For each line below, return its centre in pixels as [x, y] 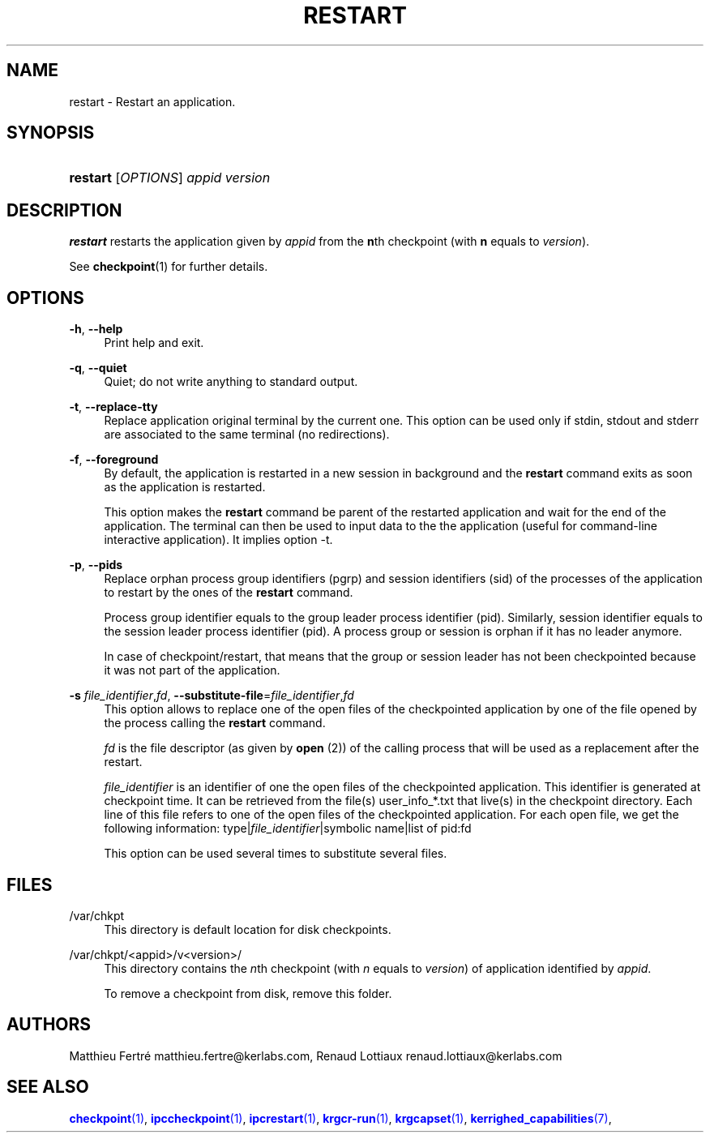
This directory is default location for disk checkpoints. [248, 929]
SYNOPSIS [51, 133]
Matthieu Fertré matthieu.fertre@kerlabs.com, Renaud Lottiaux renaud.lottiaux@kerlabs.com [316, 1056]
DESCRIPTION [64, 210]
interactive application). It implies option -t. [218, 540]
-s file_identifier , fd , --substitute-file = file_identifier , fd [212, 696]
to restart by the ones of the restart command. [229, 593]
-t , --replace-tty [113, 407]
